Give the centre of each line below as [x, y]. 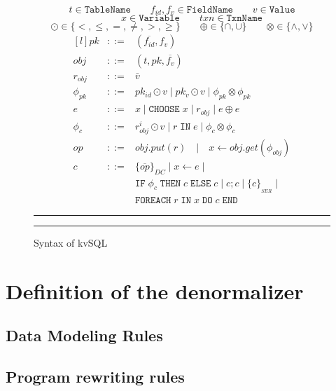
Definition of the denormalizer [155, 290]
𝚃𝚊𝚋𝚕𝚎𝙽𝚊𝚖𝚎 [107, 10]
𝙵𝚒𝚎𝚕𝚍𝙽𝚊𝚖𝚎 [210, 10]
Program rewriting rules [95, 377]
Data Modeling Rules [84, 335]
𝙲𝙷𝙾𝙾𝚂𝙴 [164, 110]
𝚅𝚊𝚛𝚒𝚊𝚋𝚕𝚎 [159, 19]
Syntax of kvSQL [71, 242]
